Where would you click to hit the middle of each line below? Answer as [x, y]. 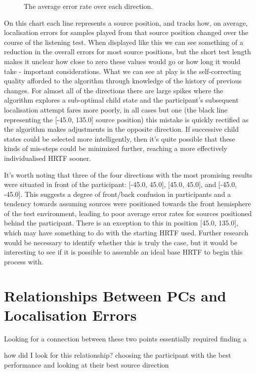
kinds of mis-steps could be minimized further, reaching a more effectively [116, 148]
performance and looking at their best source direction [86, 364]
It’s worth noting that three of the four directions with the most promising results [128, 174]
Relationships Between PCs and [115, 295]
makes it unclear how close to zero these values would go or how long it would [122, 61]
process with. [24, 261]
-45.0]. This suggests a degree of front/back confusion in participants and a [118, 194]
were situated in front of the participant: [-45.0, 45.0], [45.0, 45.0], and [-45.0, [121, 184]
